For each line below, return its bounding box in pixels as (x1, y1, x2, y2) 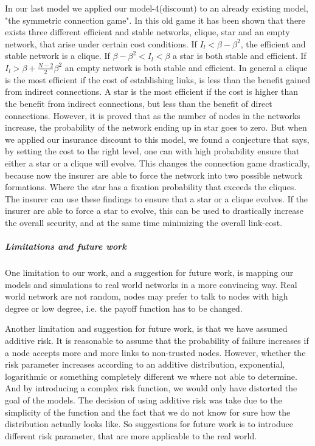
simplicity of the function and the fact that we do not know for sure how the (5, 405, 291, 418)
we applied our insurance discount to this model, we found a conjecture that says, (5, 132, 310, 145)
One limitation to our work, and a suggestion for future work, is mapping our (5, 266, 294, 279)
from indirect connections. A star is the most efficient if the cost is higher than (5, 85, 299, 98)
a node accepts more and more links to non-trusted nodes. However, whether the (5, 346, 306, 359)
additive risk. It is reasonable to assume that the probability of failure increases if (5, 334, 309, 347)
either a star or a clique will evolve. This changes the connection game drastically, (5, 156, 310, 169)
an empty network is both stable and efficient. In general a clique (64, 61, 308, 74)
